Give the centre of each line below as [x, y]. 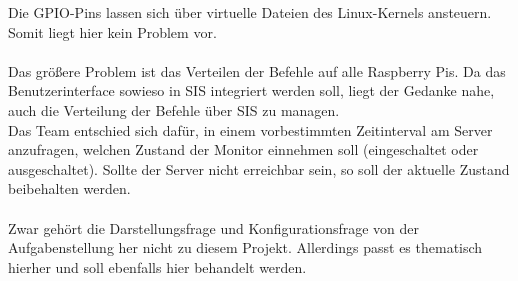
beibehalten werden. [69, 188]
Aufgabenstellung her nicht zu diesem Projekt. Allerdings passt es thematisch [245, 247]
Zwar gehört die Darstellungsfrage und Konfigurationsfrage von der [214, 227]
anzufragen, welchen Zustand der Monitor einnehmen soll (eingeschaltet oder [243, 149]
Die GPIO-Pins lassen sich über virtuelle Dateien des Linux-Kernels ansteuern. [250, 12]
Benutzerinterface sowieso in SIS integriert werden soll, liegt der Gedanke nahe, [251, 90]
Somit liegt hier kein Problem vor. [112, 31]
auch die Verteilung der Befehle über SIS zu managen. [174, 109]
